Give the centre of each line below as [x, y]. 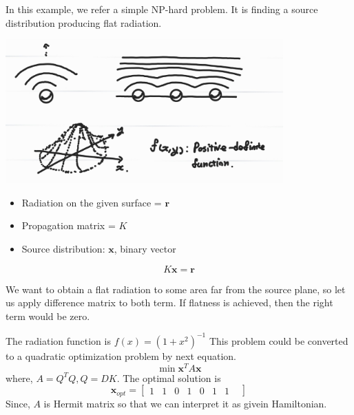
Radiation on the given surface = [92, 202]
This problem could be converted [279, 340]
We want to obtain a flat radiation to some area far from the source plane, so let [176, 289]
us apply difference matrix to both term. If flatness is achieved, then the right [169, 302]
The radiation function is [58, 340]
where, [19, 377]
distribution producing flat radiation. [84, 22]
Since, [18, 403]
